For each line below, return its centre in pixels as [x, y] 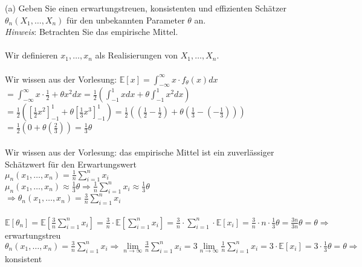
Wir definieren [31, 55]
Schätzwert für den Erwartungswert [71, 164]
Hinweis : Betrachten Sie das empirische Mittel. [92, 32]
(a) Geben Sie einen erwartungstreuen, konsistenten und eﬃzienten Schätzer [146, 8]
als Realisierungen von [137, 55]
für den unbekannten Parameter [126, 20]
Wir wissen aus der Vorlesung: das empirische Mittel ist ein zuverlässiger [140, 152]
